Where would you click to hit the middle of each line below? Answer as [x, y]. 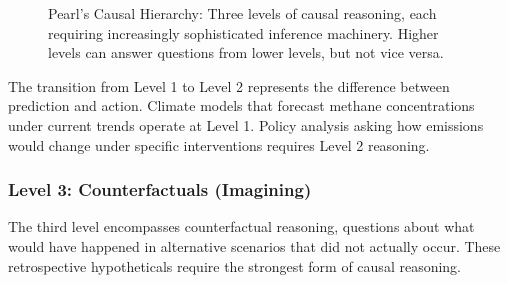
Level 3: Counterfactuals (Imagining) [160, 189]
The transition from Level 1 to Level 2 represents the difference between [229, 85]
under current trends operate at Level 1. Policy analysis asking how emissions [246, 124]
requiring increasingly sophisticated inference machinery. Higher [243, 32]
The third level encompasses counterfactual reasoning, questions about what [241, 226]
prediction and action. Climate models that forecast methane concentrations [241, 105]
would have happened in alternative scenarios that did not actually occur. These [254, 245]
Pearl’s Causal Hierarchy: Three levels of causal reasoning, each [242, 13]
